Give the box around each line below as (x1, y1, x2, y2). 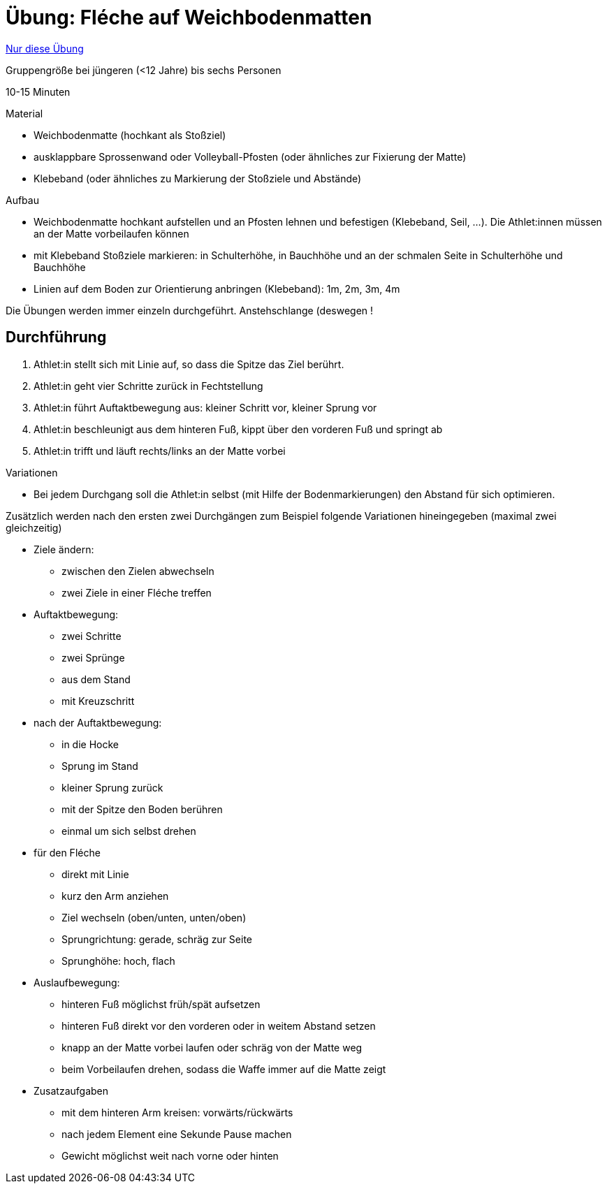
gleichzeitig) (6, 521, 62, 534)
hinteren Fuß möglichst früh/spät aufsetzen (61, 998, 261, 1010)
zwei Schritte (61, 629, 122, 642)
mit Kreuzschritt (61, 694, 135, 707)
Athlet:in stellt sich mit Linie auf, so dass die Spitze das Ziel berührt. (34, 358, 344, 370)
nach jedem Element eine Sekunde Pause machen (61, 1128, 292, 1140)
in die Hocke (61, 738, 119, 750)
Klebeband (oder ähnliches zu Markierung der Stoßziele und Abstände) (34, 172, 362, 184)
